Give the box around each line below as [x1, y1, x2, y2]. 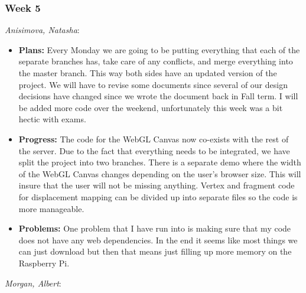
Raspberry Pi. [18, 256, 70, 269]
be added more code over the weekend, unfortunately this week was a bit [18, 101, 283, 113]
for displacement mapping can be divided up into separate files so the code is [18, 190, 298, 203]
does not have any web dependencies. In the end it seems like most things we [18, 233, 298, 246]
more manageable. [18, 202, 84, 214]
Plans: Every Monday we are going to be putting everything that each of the [18, 43, 300, 56]
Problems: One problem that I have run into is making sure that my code [18, 222, 291, 235]
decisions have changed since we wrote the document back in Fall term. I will [18, 90, 298, 102]
